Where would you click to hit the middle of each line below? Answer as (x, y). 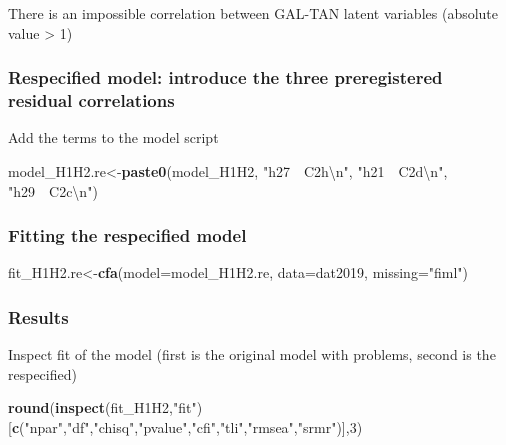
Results (38, 316)
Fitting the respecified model (127, 235)
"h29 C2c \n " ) (53, 190)
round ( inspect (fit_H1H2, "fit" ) (105, 407)
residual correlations (91, 100)
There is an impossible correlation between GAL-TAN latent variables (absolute (253, 13)
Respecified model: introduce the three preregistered (225, 77)
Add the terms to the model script (113, 137)
